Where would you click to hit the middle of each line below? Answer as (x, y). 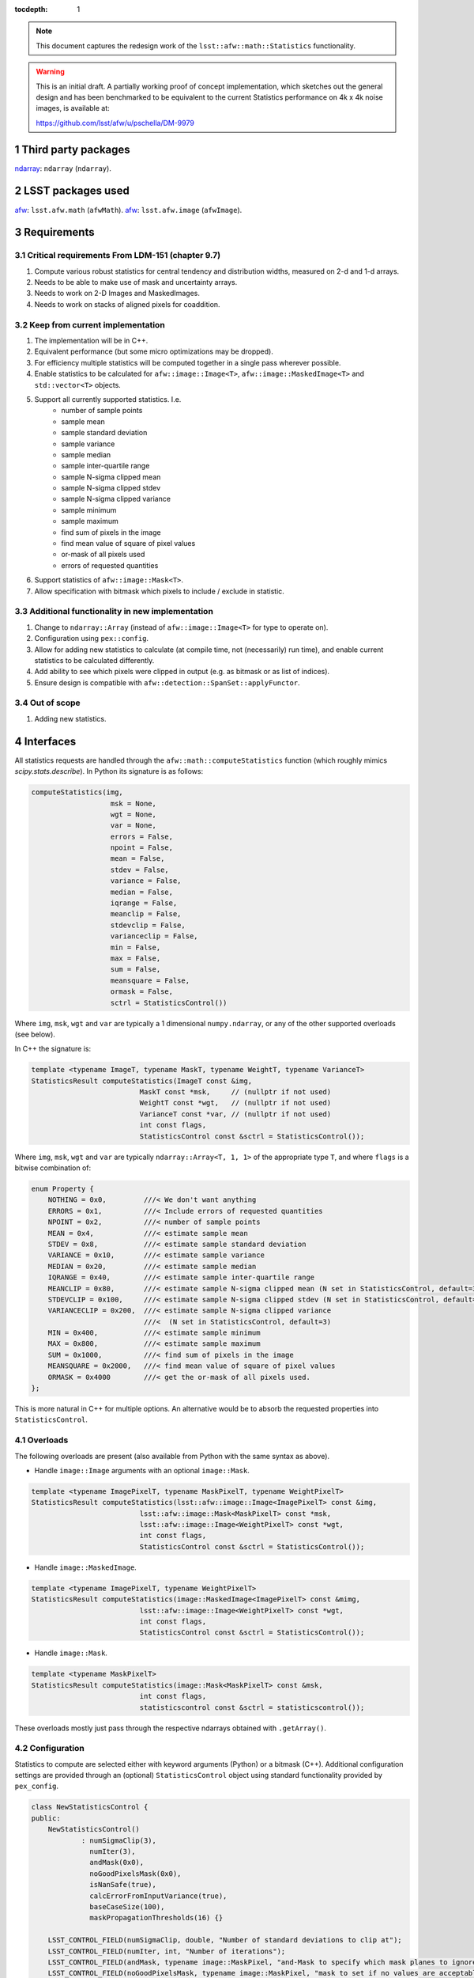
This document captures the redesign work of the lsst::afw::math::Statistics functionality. (196, 45)
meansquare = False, (150, 980)
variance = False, (146, 881)
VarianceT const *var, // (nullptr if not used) (235, 1114)
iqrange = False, (144, 903)
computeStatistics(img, (77, 792)
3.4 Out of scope (47, 703)
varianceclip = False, (154, 936)
